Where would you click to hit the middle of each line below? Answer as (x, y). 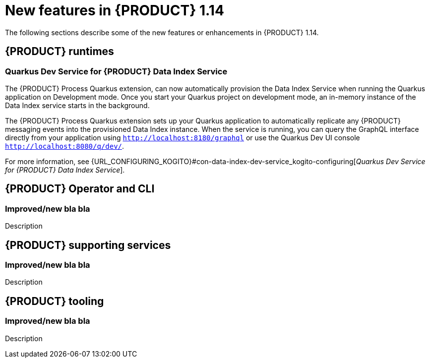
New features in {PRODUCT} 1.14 (115, 10)
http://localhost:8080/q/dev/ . (65, 146)
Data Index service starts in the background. (77, 105)
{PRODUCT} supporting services (88, 245)
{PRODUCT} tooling (55, 301)
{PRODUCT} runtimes (60, 52)
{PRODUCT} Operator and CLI (80, 189)
